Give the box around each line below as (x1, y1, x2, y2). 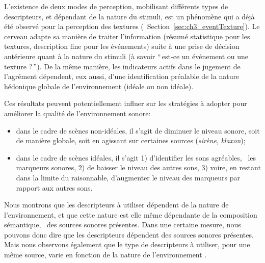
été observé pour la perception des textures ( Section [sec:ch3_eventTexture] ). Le (4, 21, 260, 32)
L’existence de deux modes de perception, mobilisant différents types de (4, 1, 228, 11)
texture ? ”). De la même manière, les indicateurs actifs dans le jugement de (4, 61, 241, 71)
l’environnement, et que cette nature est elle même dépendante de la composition (4, 209, 257, 220)
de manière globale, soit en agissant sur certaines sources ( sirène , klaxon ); (16, 135, 246, 146)
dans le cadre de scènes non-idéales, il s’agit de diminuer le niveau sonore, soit (16, 125, 260, 136)
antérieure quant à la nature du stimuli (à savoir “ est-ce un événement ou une (4, 50, 249, 61)
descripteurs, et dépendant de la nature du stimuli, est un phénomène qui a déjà (4, 11, 255, 21)
